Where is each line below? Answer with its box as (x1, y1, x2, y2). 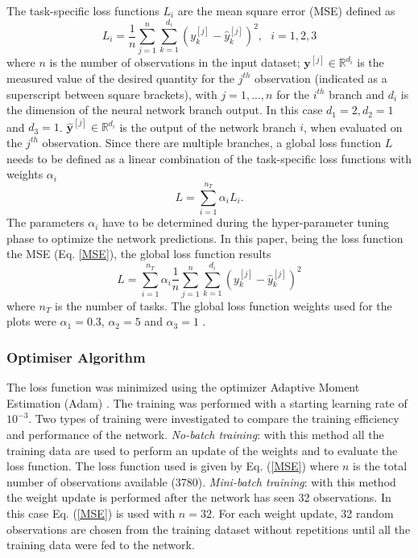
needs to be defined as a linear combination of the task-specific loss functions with (6, 150, 412, 166)
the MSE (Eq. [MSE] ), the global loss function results (6, 245, 271, 262)
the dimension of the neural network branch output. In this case (6, 101, 323, 118)
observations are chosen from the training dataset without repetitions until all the (6, 520, 411, 537)
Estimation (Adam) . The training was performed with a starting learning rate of (6, 394, 408, 411)
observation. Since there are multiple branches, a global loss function (42, 133, 382, 150)
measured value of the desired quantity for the (6, 69, 234, 86)
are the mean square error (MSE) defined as (177, 2, 395, 18)
